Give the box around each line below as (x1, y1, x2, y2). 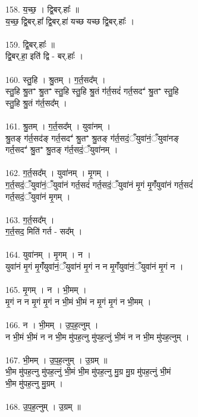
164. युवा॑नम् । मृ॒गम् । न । (5, 248, 91, 261)
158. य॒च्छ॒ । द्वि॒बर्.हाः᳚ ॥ (5, 3, 79, 15)
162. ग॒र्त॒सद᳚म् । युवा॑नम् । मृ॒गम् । (5, 166, 109, 179)
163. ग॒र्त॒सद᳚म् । (5, 213, 55, 226)
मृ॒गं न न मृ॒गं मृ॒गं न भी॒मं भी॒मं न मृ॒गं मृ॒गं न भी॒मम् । (5, 295, 152, 307)
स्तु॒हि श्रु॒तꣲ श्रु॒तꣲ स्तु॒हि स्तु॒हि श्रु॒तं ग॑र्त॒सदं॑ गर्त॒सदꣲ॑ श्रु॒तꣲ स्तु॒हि (5, 85, 179, 97)
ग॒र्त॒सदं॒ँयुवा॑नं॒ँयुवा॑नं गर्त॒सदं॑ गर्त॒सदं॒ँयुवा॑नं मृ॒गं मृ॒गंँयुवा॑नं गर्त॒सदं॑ (5, 178, 193, 190)
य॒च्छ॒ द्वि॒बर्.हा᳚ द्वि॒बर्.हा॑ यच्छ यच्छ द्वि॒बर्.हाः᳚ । (5, 14, 134, 27)
